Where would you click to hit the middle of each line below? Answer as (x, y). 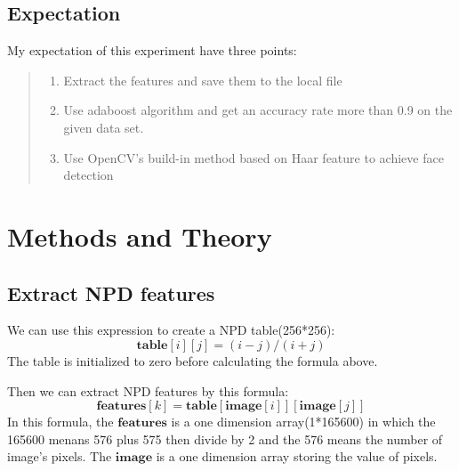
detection (89, 175)
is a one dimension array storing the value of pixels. (297, 456)
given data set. (104, 127)
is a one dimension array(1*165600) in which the (303, 422)
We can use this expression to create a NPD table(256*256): (171, 330)
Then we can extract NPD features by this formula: (148, 390)
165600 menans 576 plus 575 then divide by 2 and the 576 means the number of (225, 439)
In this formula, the (60, 422)
